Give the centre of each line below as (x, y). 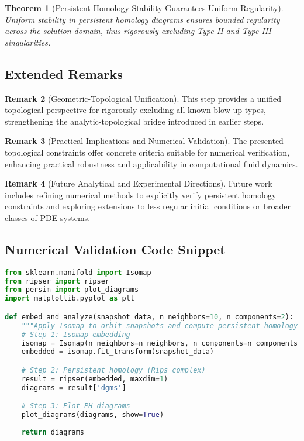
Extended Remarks (64, 73)
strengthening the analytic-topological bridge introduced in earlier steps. (134, 121)
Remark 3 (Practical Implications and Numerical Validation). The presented (144, 141)
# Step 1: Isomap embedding (76, 334)
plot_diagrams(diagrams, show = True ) (93, 415)
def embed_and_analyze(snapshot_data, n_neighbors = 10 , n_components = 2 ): (149, 317)
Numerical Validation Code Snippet (115, 249)
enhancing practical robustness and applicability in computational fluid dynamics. (151, 163)
